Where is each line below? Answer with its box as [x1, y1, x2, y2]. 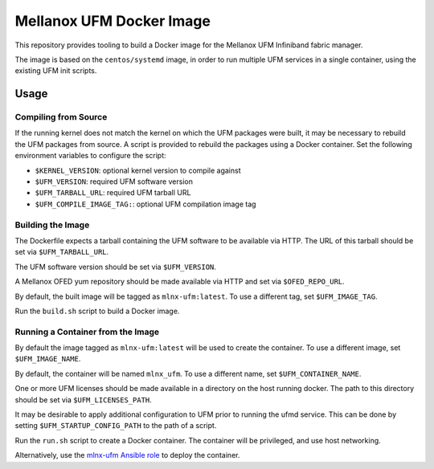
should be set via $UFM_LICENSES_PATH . [14, 394, 152, 405]
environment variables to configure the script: [14, 151, 166, 161]
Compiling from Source [14, 112, 108, 123]
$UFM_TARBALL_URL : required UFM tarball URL [35, 188, 191, 198]
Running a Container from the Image [14, 326, 160, 337]
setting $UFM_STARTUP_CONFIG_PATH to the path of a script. [14, 421, 217, 430]
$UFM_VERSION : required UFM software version [35, 177, 193, 186]
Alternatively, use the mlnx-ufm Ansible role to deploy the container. [14, 451, 240, 460]
